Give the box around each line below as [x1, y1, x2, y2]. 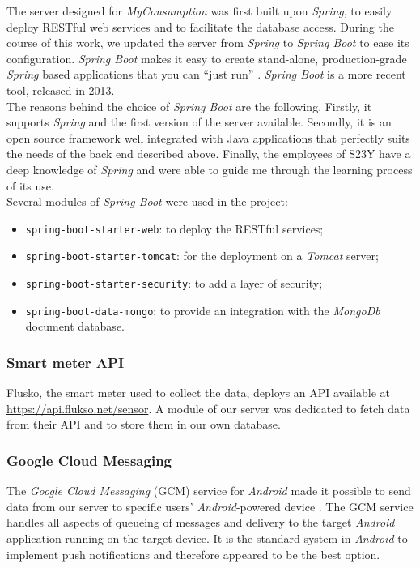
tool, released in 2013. [6, 81, 115, 98]
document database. [25, 318, 125, 335]
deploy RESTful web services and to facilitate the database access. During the [6, 18, 394, 35]
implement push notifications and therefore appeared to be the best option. [6, 545, 380, 562]
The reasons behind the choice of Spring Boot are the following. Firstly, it [6, 97, 372, 114]
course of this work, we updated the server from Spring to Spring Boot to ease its [6, 34, 409, 51]
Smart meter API [6, 352, 125, 372]
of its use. [6, 177, 54, 194]
